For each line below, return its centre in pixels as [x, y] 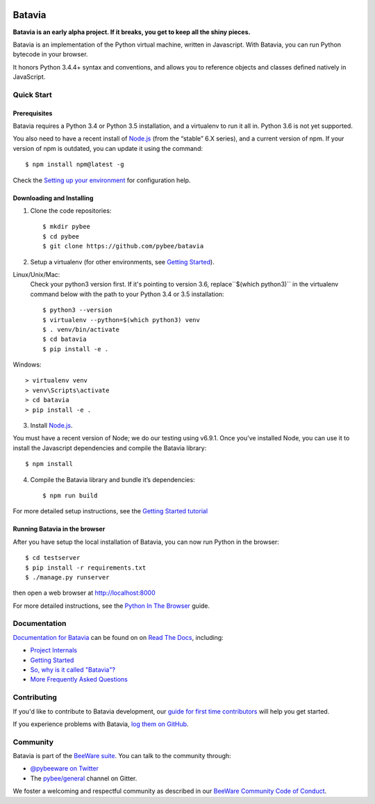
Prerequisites [33, 113]
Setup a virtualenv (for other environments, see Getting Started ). [122, 262]
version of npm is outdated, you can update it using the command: [108, 148]
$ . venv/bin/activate [81, 329]
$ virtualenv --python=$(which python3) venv [122, 320]
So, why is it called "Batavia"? [73, 670]
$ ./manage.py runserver [67, 577]
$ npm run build [70, 495]
